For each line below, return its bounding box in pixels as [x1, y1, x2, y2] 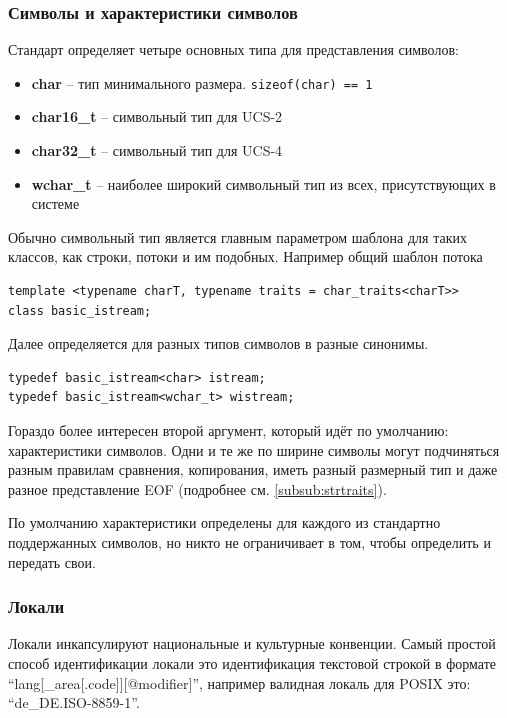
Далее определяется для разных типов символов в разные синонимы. [8, 333, 429, 354]
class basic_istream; [8, 303, 152, 318]
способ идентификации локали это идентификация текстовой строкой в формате [8, 652, 496, 673]
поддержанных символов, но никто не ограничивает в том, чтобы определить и [8, 531, 491, 552]
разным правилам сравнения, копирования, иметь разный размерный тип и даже [8, 459, 498, 480]
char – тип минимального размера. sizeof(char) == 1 [31, 72, 373, 93]
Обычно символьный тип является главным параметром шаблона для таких [8, 226, 467, 247]
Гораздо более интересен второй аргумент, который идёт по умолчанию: [8, 420, 449, 440]
